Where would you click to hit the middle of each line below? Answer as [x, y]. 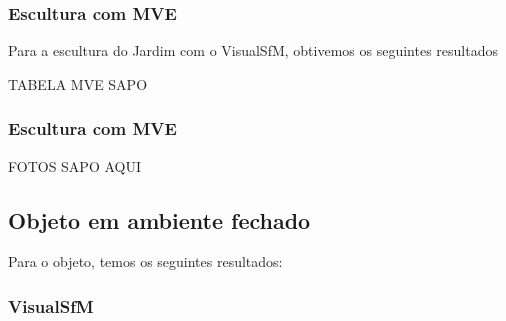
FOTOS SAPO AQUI [75, 165]
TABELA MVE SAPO [78, 83]
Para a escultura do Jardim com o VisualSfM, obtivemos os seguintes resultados [253, 50]
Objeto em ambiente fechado [159, 219]
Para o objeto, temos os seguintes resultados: [145, 261]
